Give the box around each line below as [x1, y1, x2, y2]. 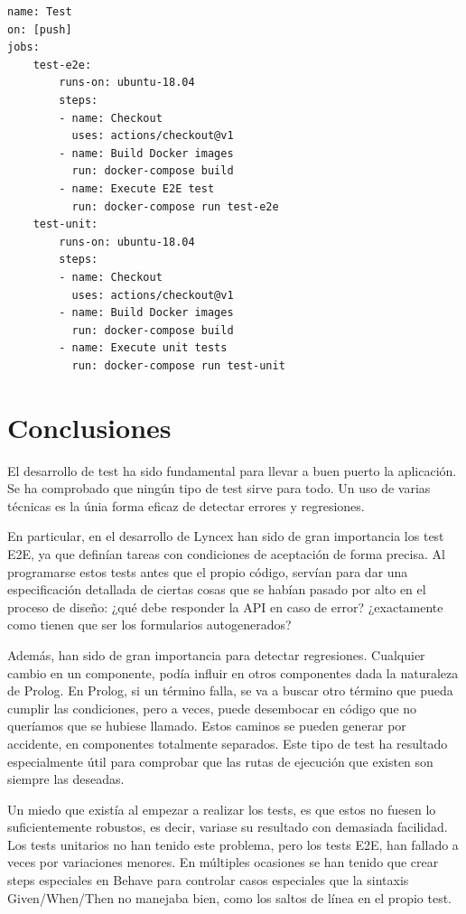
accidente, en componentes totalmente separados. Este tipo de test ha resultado [7, 733, 448, 752]
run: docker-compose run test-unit [71, 359, 285, 372]
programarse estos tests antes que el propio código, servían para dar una [7, 562, 408, 581]
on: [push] [7, 23, 72, 36]
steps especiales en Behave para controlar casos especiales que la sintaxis [7, 871, 409, 890]
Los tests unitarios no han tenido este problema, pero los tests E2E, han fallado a [7, 835, 459, 853]
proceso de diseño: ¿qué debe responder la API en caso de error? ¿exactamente [7, 597, 443, 616]
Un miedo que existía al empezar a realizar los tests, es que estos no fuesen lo [7, 799, 436, 818]
